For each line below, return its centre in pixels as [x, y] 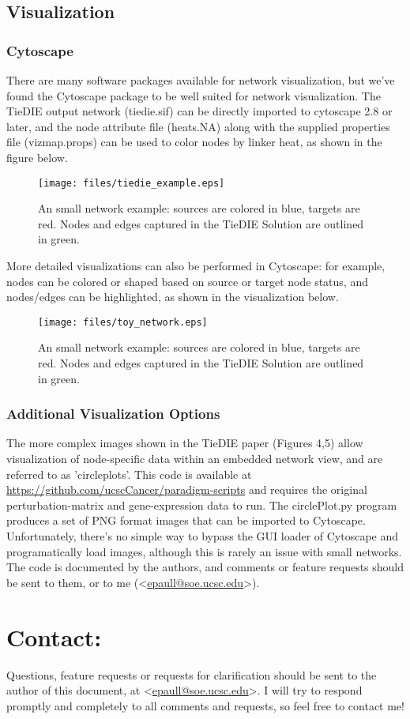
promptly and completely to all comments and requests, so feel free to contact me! [205, 705]
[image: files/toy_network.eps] [123, 322]
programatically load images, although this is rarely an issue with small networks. [204, 551]
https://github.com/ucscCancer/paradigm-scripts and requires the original [187, 489]
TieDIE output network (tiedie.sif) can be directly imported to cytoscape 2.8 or [199, 111]
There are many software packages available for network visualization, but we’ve [201, 80]
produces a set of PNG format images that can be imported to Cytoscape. [186, 520]
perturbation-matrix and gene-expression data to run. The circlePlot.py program [202, 504]
